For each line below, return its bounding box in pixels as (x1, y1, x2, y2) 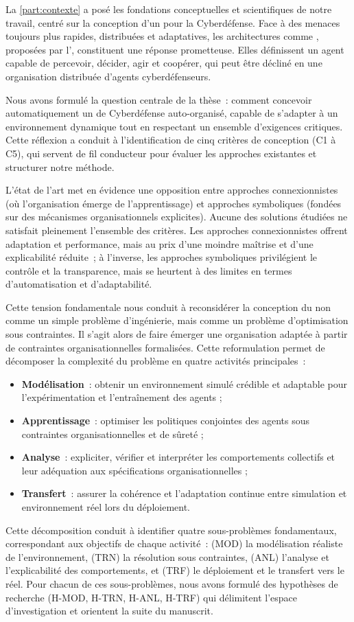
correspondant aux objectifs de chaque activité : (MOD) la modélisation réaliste (5, 536, 343, 551)
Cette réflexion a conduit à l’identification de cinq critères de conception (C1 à (5, 133, 336, 147)
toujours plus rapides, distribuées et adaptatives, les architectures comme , (5, 29, 319, 43)
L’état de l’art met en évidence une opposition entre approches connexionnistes (5, 183, 338, 197)
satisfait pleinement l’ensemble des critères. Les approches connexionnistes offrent (5, 222, 348, 237)
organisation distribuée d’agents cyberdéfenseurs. (5, 69, 211, 83)
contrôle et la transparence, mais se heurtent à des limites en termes (5, 263, 292, 277)
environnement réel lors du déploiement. (21, 500, 190, 514)
